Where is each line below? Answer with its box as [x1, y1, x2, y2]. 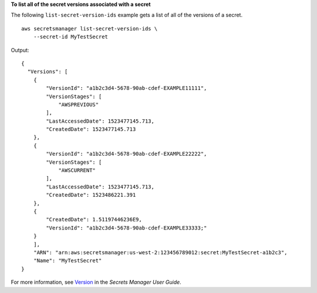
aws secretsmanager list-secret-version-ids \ [21, 25, 158, 32]
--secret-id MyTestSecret [33, 33, 109, 41]
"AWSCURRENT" [58, 167, 96, 174]
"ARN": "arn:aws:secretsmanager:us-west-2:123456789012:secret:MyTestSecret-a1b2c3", [33, 249, 288, 255]
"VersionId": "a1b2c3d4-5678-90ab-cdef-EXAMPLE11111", [46, 85, 207, 92]
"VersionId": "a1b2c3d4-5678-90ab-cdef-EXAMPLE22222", [46, 150, 207, 157]
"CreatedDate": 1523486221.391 [46, 191, 136, 198]
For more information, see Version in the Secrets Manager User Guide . [11, 279, 181, 286]
